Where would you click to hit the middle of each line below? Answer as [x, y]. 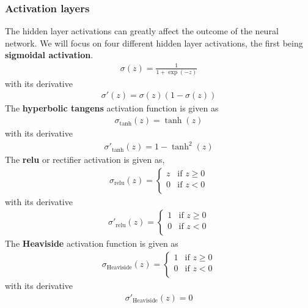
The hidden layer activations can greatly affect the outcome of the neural [142, 31]
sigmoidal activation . [49, 55]
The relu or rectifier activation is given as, [85, 160]
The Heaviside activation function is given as [92, 243]
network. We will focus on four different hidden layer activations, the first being [154, 43]
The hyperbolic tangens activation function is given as [112, 108]
